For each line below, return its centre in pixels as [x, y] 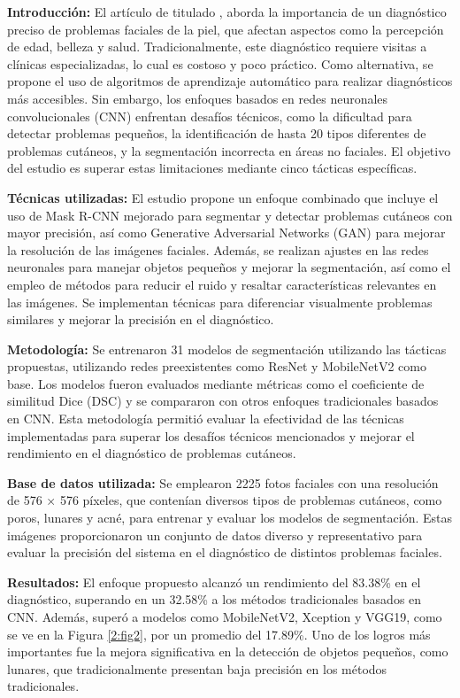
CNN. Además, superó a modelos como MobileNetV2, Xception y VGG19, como [225, 617]
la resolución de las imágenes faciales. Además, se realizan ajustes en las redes [218, 249]
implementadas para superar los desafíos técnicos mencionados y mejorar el [211, 435]
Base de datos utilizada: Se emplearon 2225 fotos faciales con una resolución [223, 482]
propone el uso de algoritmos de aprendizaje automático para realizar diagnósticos [230, 81]
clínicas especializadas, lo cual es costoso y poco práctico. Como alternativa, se [220, 63]
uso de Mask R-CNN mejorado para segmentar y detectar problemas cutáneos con [230, 215]
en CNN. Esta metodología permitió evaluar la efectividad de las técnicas [206, 419]
